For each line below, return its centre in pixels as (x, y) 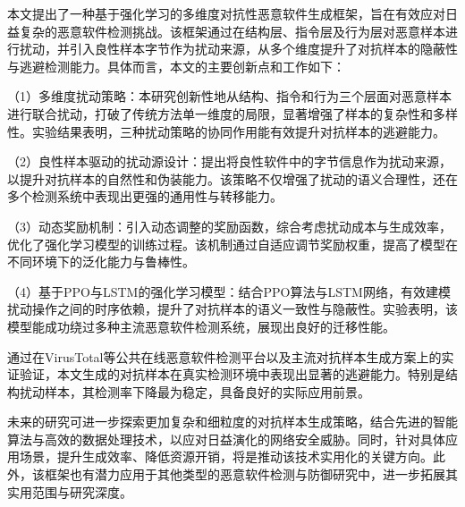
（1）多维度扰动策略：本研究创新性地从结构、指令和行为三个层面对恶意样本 (229, 96)
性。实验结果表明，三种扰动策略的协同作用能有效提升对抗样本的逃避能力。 (226, 131)
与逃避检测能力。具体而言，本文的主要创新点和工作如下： (176, 66)
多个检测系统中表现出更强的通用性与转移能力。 (145, 196)
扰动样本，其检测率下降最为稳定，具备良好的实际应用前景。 (194, 391)
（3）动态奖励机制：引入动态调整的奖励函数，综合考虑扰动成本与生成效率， (229, 226)
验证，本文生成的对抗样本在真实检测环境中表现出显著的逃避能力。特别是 (232, 374)
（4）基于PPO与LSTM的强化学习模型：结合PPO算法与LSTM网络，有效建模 (229, 291)
